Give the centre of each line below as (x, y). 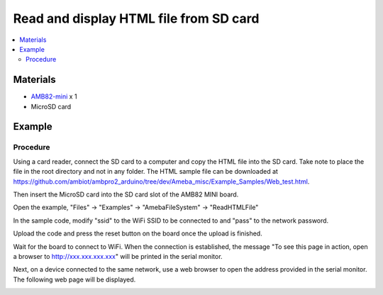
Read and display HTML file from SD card (136, 18)
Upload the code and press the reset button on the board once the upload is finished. (138, 233)
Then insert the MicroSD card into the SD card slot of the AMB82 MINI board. (126, 194)
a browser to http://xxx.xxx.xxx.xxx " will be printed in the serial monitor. (118, 256)
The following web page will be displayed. (74, 279)
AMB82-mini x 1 (54, 96)
